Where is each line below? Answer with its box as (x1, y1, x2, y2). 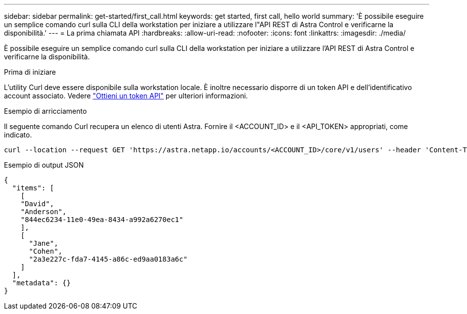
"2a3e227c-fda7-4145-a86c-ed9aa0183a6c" (29, 255, 187, 263)
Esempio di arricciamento (4, 107, 87, 115)
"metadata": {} (12, 279, 71, 287)
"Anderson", (20, 208, 67, 216)
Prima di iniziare (4, 68, 56, 76)
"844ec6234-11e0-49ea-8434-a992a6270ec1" (20, 216, 184, 224)
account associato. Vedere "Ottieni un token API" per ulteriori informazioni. (4, 91, 248, 100)
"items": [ (12, 184, 54, 192)
